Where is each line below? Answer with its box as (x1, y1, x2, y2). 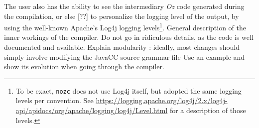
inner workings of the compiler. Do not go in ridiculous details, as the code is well (4, 32, 254, 42)
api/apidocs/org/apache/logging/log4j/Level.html (15, 105, 168, 116)
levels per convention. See (15, 95, 94, 106)
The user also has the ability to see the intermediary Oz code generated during (4, 1, 245, 11)
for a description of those (169, 105, 246, 116)
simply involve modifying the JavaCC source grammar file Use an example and (4, 51, 245, 62)
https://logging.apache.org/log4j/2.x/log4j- (96, 95, 228, 106)
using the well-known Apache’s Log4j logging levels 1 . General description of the (4, 21, 247, 32)
